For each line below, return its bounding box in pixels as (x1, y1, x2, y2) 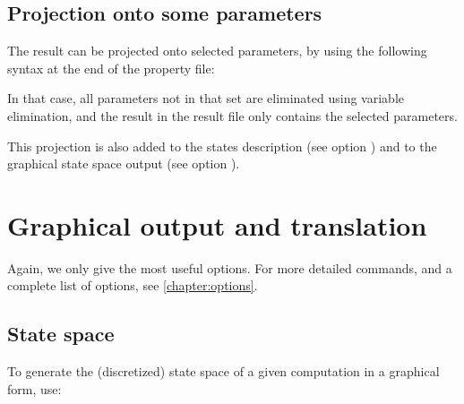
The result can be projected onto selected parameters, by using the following (7, 41, 427, 60)
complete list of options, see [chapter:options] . (7, 276, 258, 295)
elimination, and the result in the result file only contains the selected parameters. (7, 106, 458, 125)
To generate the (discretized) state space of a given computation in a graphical (7, 362, 440, 381)
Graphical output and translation (7, 206, 427, 243)
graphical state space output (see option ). (7, 154, 240, 173)
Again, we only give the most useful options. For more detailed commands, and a (7, 258, 452, 277)
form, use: (7, 379, 62, 398)
